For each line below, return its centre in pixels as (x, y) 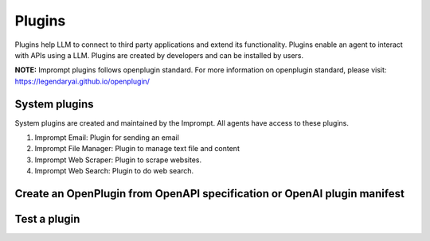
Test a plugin (47, 219)
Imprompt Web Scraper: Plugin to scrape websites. (118, 160)
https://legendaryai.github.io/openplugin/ (82, 81)
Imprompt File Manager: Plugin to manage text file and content (137, 149)
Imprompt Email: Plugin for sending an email (107, 138)
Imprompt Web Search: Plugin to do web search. (114, 171)
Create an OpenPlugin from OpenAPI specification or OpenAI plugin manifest (210, 194)
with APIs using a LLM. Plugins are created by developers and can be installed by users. (159, 55)
